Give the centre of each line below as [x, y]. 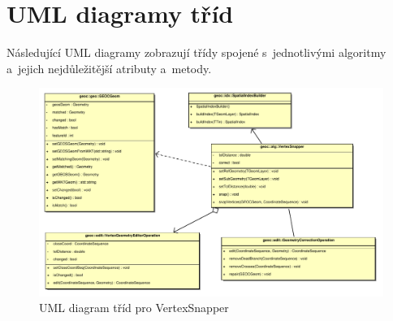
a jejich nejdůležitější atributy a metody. [109, 68]
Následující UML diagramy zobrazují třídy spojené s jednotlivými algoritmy [196, 52]
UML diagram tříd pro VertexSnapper [134, 308]
